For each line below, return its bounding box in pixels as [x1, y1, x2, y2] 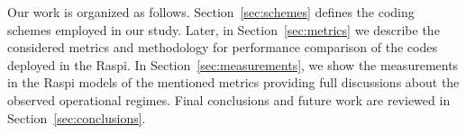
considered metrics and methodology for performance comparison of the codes [7, 38, 437, 57]
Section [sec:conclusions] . [7, 108, 146, 127]
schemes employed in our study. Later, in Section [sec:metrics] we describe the [7, 20, 440, 39]
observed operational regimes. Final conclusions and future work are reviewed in [7, 90, 451, 109]
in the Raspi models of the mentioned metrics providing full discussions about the [7, 73, 460, 92]
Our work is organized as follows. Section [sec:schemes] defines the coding [7, 3, 415, 21]
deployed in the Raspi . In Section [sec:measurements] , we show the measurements [7, 55, 459, 74]
